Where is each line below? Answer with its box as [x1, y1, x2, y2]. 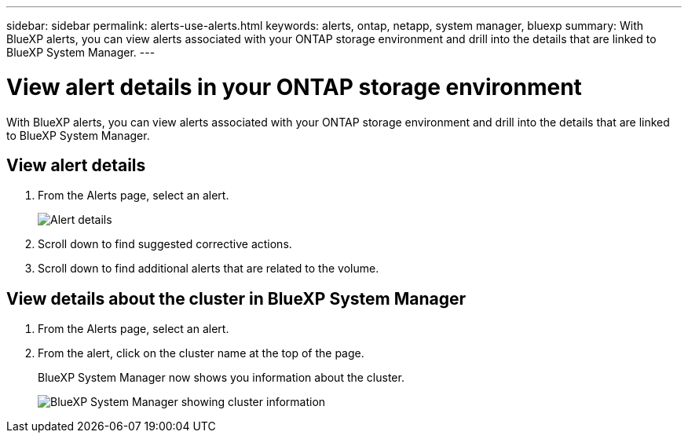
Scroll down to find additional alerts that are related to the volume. [38, 262, 379, 276]
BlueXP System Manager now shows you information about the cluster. [38, 371, 404, 385]
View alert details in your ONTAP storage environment [6, 73, 582, 101]
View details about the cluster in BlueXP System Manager [6, 288, 467, 309]
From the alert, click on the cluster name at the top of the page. [38, 346, 364, 360]
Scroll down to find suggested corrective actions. [38, 237, 292, 251]
